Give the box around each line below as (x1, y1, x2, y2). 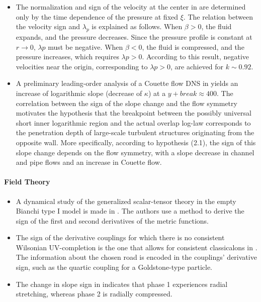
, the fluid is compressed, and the (142, 41, 244, 52)
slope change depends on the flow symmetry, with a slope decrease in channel (16, 147, 254, 157)
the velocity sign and (16, 21, 80, 32)
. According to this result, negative (142, 51, 249, 62)
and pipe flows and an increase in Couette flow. (16, 157, 162, 167)
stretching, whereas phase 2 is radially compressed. (16, 288, 172, 299)
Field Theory (4, 176, 50, 187)
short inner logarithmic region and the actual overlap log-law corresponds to (16, 117, 251, 128)
